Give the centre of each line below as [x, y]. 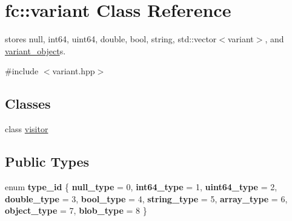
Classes [28, 104]
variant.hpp [74, 71]
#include [22, 71]
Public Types [47, 162]
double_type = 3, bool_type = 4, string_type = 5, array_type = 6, [146, 198]
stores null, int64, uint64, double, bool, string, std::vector [111, 39]
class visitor [27, 129]
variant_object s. [35, 50]
